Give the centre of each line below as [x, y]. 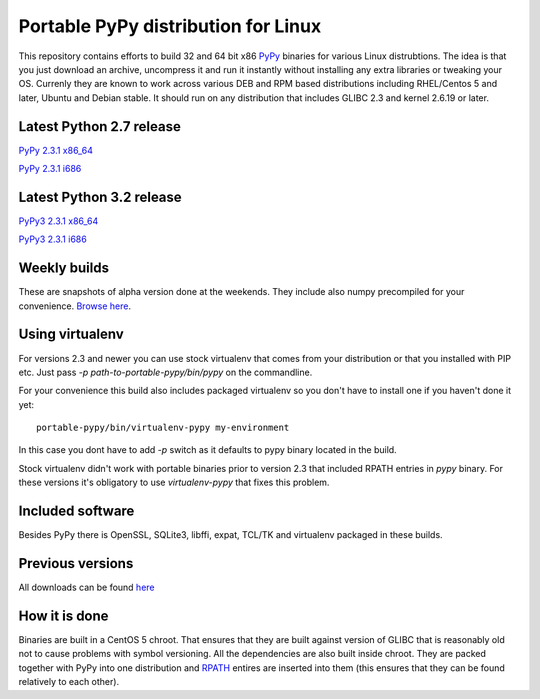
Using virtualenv [71, 334]
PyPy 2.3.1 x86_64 [56, 150]
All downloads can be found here [86, 587]
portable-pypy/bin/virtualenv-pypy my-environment [163, 428]
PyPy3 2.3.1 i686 [52, 239]
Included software [76, 511]
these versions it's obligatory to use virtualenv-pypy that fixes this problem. [174, 482]
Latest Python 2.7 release [100, 126]
